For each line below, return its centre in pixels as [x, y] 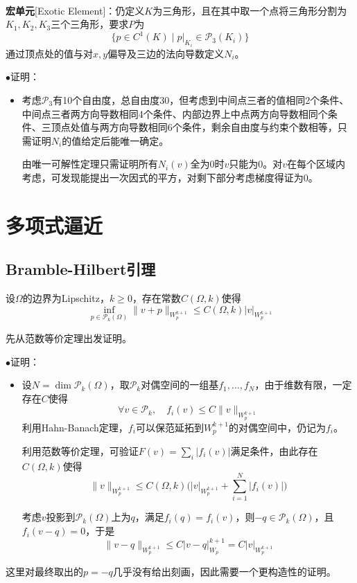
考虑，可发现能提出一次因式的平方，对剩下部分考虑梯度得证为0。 [170, 177]
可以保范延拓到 [169, 427]
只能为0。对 [256, 164]
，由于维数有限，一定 [303, 385]
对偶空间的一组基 [180, 385]
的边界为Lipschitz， [66, 298]
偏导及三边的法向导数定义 [166, 53]
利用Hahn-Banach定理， [75, 427]
